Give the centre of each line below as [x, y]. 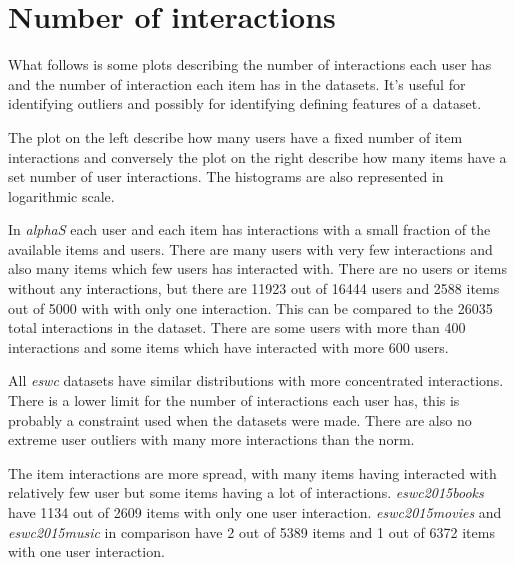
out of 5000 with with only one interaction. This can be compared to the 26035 [250, 307]
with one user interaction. [86, 551]
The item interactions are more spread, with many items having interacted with [252, 472]
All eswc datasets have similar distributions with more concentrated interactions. [256, 380]
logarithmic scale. [61, 195]
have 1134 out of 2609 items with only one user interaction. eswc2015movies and [255, 512]
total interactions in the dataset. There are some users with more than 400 [237, 327]
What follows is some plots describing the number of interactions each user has [250, 64]
